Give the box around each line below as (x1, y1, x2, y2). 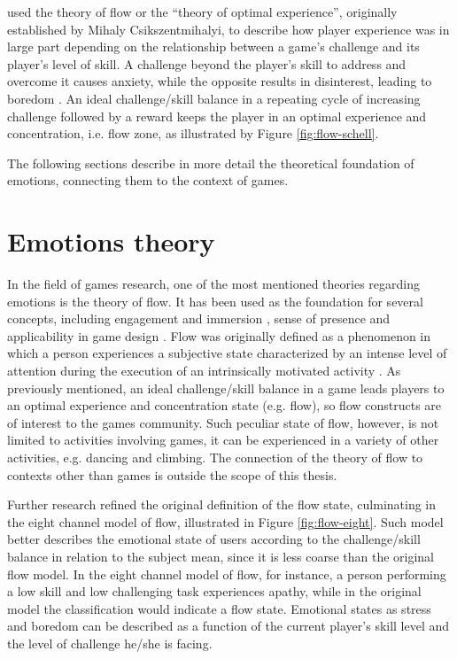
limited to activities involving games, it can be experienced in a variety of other (7, 430, 439, 449)
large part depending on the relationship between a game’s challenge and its (7, 37, 420, 56)
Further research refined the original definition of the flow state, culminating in (7, 495, 437, 514)
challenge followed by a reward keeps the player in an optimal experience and (7, 106, 427, 125)
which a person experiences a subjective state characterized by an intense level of (7, 344, 447, 362)
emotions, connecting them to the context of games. (7, 171, 289, 190)
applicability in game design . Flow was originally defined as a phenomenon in (7, 326, 431, 345)
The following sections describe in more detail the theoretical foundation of (7, 153, 414, 172)
